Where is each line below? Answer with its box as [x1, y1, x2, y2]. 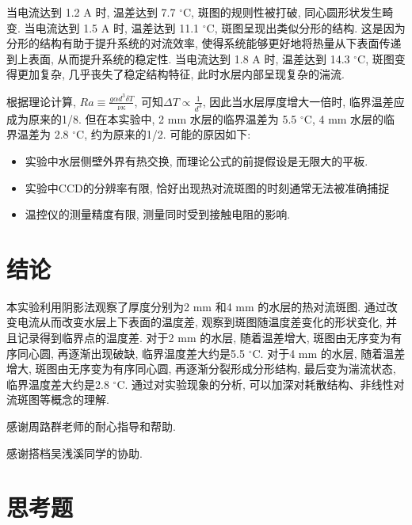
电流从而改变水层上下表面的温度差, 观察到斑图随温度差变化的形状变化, [17, 314, 383, 330]
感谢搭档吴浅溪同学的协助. [6, 444, 143, 461]
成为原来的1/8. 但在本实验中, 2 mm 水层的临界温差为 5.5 [6, 110, 297, 127]
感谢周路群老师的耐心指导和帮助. [6, 417, 176, 434]
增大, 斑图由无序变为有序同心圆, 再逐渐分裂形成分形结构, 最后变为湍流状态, [6, 360, 396, 377]
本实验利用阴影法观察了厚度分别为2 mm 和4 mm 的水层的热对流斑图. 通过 [6, 298, 387, 314]
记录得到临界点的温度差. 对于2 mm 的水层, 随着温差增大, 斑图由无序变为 [17, 329, 391, 345]
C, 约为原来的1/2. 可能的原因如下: [76, 126, 251, 143]
